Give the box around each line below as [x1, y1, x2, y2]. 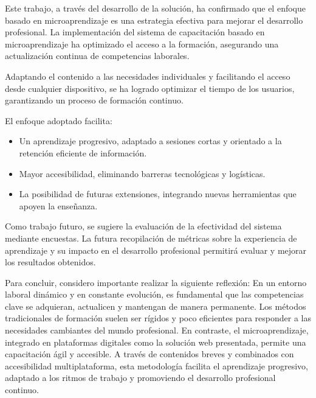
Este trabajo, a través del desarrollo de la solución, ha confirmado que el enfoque [5, 2, 306, 14]
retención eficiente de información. [19, 146, 147, 159]
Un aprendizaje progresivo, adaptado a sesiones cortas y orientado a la [19, 134, 282, 147]
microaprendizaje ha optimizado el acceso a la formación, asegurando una [5, 37, 279, 50]
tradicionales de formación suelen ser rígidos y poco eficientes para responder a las [5, 312, 312, 324]
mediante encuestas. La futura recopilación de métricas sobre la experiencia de [5, 231, 297, 244]
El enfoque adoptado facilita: [5, 114, 112, 127]
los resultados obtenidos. [5, 256, 96, 268]
